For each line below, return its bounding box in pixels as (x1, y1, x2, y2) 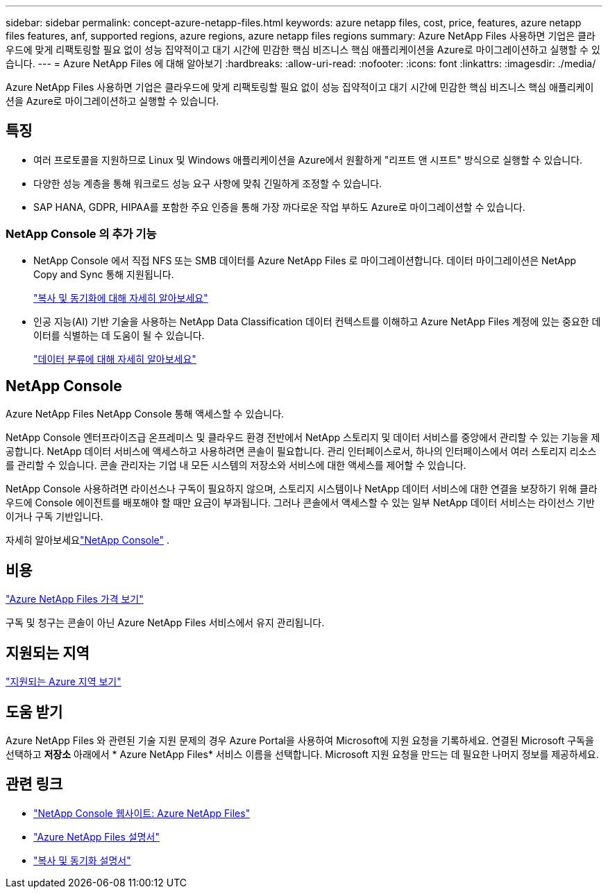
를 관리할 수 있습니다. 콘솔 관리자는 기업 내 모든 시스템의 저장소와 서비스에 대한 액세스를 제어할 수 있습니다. (6, 459, 466, 472)
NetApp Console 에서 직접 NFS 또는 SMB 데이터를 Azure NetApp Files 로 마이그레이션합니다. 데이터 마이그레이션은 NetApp (33, 254, 577, 266)
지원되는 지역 (6, 644, 90, 662)
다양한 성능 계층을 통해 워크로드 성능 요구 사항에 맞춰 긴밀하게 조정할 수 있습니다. (33, 177, 382, 189)
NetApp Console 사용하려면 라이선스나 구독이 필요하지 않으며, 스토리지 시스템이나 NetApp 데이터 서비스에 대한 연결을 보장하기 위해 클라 (6, 483, 598, 495)
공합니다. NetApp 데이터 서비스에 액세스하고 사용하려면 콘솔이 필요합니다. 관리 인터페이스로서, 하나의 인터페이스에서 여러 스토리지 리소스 (6, 445, 597, 458)
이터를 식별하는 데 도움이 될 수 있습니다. (33, 329, 205, 341)
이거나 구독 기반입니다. (6, 510, 103, 523)
